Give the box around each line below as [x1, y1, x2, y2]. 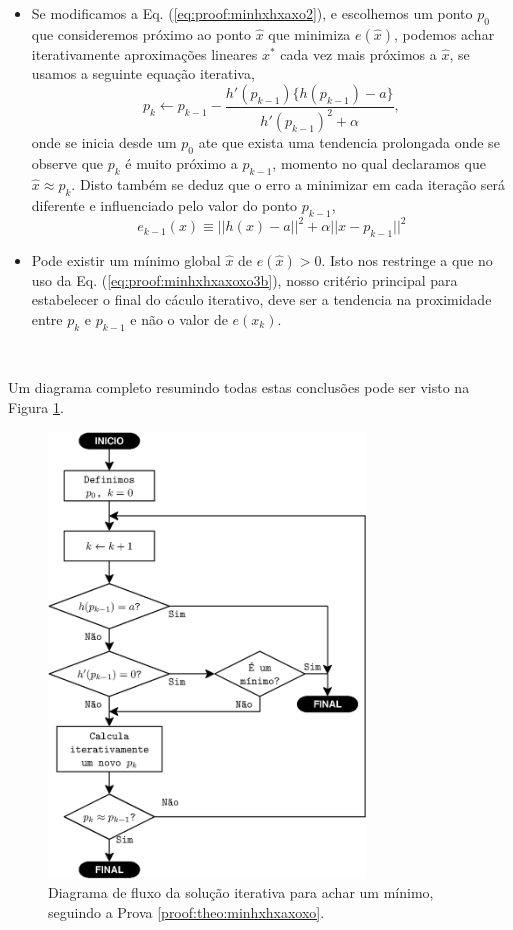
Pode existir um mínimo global [31, 249, 221, 270]
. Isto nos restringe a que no [321, 249, 493, 270]
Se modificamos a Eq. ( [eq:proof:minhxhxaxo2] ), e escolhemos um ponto [31, 3, 473, 23]
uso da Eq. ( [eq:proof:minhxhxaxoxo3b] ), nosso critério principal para [31, 269, 458, 290]
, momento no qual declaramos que [272, 153, 486, 174]
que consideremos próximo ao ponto [31, 23, 251, 44]
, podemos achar [394, 23, 495, 44]
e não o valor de [130, 309, 228, 330]
